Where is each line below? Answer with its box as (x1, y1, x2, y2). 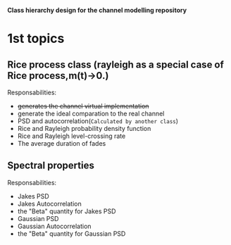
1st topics (7, 31, 65, 46)
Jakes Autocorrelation (17, 199, 82, 208)
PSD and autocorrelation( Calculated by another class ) (17, 117, 178, 125)
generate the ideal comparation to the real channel (17, 109, 165, 118)
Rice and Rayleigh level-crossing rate (17, 132, 126, 140)
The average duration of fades (17, 139, 106, 147)
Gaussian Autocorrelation (17, 222, 92, 230)
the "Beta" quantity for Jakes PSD (17, 207, 116, 215)
